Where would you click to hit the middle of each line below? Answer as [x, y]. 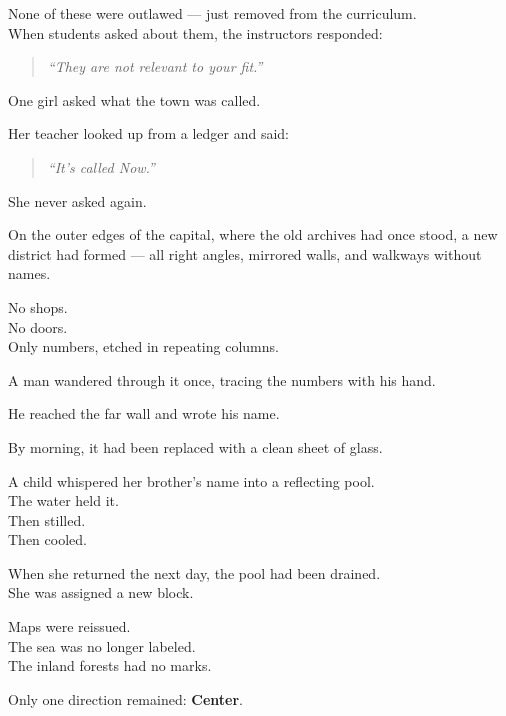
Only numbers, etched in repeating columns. [143, 346]
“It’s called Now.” [101, 166]
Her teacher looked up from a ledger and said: [149, 133]
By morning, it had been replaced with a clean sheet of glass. [195, 446]
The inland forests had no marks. [110, 665]
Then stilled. [47, 519]
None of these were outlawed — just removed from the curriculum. [212, 13]
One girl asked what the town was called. [134, 99]
